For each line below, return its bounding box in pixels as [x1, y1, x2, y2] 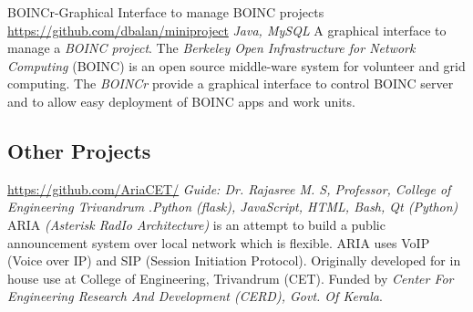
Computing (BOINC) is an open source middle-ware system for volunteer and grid [7, 56, 466, 75]
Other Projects [7, 136, 151, 164]
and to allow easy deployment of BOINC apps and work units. [7, 91, 355, 110]
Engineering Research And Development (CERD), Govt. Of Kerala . [7, 286, 383, 306]
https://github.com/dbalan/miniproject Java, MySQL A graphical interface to [7, 20, 447, 39]
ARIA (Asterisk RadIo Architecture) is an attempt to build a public [7, 214, 386, 234]
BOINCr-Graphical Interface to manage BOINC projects [7, 3, 324, 21]
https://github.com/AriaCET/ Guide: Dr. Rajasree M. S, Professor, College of [7, 179, 451, 198]
